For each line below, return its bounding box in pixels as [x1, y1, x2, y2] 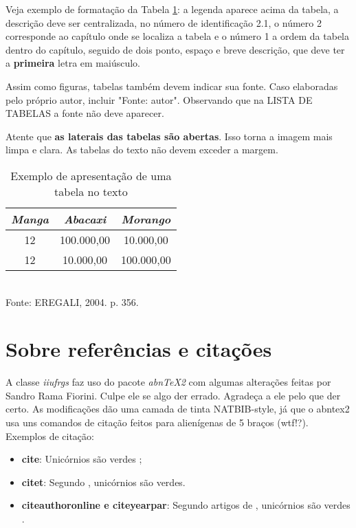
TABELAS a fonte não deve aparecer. [5, 106, 164, 120]
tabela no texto [54, 183, 128, 199]
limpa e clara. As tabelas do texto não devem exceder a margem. [5, 142, 278, 157]
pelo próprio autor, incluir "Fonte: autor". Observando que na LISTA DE [5, 92, 313, 107]
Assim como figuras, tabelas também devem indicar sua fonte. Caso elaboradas [5, 78, 338, 93]
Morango [121, 210, 171, 227]
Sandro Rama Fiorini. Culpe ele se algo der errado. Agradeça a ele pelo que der [5, 388, 341, 402]
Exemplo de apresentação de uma [10, 167, 172, 184]
